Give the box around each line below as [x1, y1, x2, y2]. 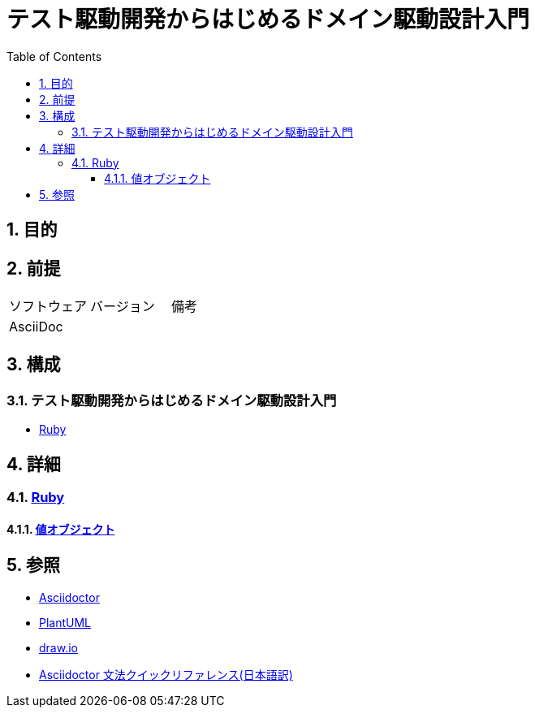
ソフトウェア [9, 298, 88, 315]
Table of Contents [6, 49, 102, 63]
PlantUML [39, 615, 92, 630]
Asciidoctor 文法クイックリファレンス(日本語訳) [39, 667, 293, 682]
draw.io [39, 640, 78, 655]
